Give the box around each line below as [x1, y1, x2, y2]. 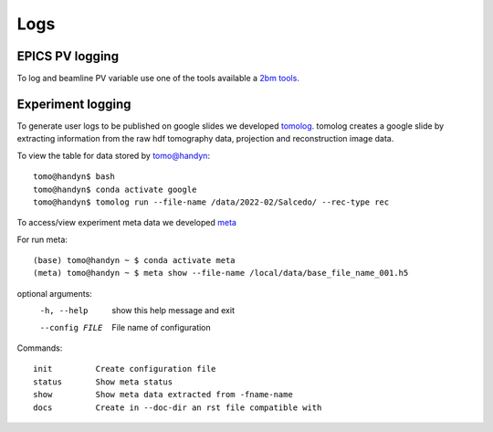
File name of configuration [111, 321, 212, 332]
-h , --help [39, 306, 89, 316]
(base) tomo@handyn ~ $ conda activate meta [33, 256, 236, 266]
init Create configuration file [33, 364, 216, 374]
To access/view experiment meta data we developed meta [16, 217, 237, 228]
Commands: [16, 342, 63, 353]
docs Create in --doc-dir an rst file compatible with [33, 402, 322, 413]
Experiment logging [16, 96, 131, 111]
